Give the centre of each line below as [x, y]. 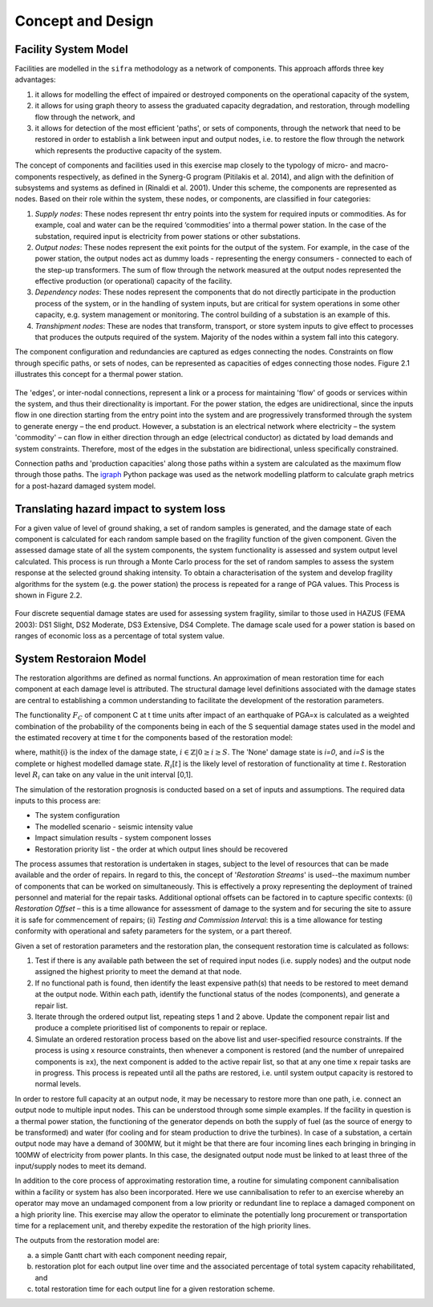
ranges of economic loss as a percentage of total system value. [119, 636]
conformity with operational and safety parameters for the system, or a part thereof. [154, 931]
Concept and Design [84, 21]
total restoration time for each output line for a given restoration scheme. [155, 1289]
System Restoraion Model [81, 659]
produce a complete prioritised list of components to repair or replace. [151, 1028]
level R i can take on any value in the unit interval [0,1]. [104, 775]
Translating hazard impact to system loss [120, 509]
